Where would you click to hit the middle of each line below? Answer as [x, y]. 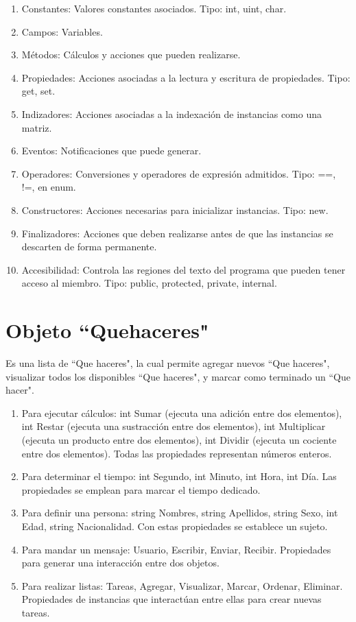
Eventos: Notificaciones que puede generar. [111, 151]
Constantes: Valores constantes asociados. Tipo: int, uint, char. [154, 8]
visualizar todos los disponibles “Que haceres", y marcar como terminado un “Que [178, 376]
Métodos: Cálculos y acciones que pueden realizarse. [131, 55]
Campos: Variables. [62, 31]
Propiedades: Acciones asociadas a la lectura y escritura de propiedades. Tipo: [186, 77]
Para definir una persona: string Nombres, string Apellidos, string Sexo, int [180, 513]
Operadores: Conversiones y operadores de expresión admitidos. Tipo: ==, [179, 173]
